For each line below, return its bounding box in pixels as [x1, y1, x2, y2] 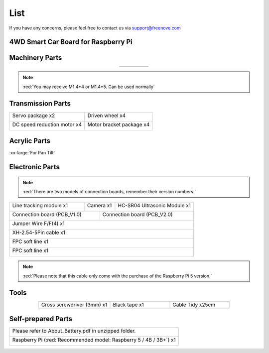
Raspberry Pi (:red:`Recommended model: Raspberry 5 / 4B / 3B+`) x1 [12, 337, 176, 344]
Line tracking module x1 [12, 202, 68, 209]
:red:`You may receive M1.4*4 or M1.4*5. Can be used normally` [22, 84, 155, 90]
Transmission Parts [9, 99, 71, 108]
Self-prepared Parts [9, 315, 72, 323]
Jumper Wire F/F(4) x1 [12, 220, 65, 227]
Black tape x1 [113, 301, 144, 308]
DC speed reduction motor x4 [12, 121, 82, 128]
